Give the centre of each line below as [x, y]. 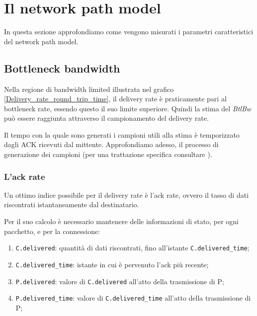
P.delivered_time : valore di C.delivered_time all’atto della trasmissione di [133, 298]
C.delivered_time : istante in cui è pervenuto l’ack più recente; [112, 264]
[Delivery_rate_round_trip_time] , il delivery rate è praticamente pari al [115, 99]
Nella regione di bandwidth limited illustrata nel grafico [89, 89]
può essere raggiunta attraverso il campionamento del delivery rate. [106, 118]
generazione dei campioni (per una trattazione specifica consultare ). [108, 154]
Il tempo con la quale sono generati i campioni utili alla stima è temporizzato [122, 134]
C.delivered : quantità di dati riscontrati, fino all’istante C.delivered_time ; [132, 248]
